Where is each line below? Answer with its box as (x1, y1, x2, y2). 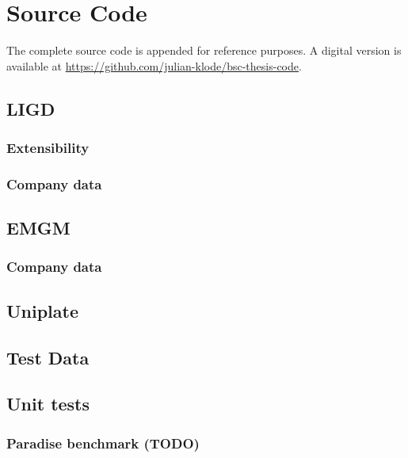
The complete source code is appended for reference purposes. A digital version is (6, 42, 402, 59)
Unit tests (6, 391, 90, 416)
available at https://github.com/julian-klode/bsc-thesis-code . (6, 57, 302, 74)
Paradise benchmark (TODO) (6, 433, 200, 452)
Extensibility (6, 138, 90, 158)
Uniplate (6, 298, 79, 323)
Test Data (6, 345, 90, 369)
